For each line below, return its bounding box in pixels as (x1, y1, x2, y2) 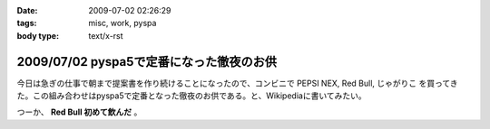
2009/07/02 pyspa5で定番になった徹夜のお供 (16, 54, 277, 69)
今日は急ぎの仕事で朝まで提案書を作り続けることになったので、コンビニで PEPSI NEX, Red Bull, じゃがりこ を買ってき (16, 78, 458, 88)
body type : (16, 30, 59, 41)
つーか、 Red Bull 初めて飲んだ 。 (16, 106, 142, 117)
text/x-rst (88, 30, 123, 41)
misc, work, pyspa (88, 18, 157, 29)
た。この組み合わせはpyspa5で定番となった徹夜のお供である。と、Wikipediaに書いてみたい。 (16, 90, 367, 101)
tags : (16, 18, 37, 29)
